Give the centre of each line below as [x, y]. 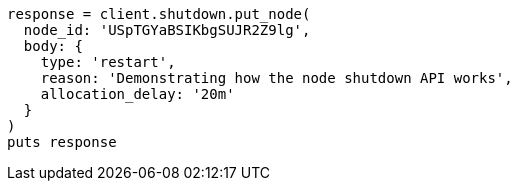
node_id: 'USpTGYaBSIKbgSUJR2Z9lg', [167, 30]
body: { [53, 46]
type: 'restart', [108, 62]
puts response [62, 142]
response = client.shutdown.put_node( [159, 14]
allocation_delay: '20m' [137, 94]
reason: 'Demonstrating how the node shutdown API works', [276, 78]
